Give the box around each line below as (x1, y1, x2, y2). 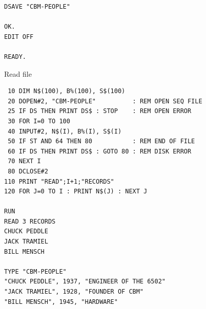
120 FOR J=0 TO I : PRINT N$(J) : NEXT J (4, 188, 148, 195)
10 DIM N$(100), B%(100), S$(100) (8, 87, 126, 95)
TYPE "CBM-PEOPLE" (4, 268, 67, 275)
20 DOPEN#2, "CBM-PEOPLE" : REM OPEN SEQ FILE (8, 97, 202, 105)
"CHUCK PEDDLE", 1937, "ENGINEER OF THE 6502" (4, 278, 166, 285)
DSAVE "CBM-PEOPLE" (4, 3, 70, 10)
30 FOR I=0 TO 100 (8, 117, 70, 125)
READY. (4, 53, 26, 60)
